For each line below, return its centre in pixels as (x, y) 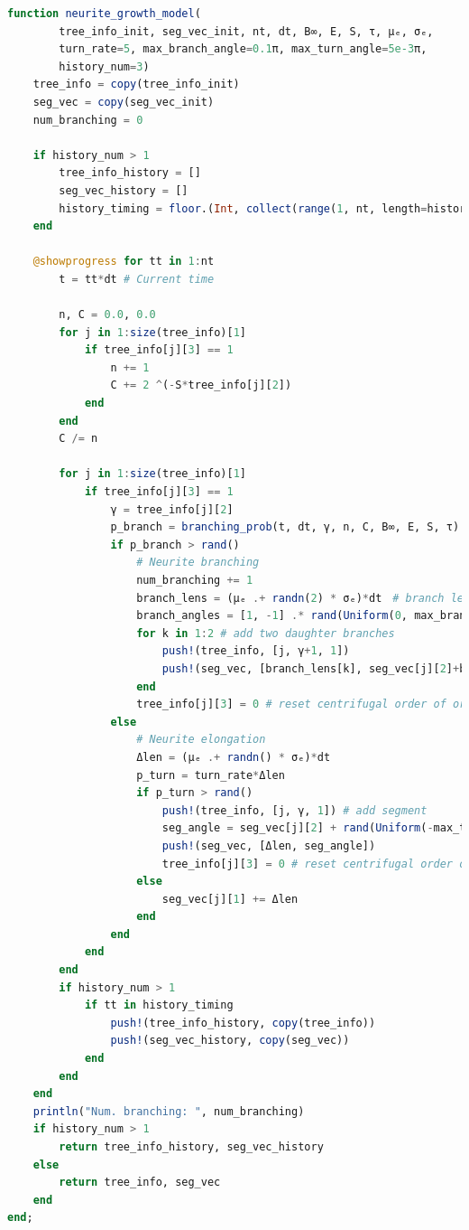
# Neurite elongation (201, 740)
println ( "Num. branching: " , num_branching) (169, 1111)
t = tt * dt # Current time (137, 279)
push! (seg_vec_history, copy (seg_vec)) (230, 1041)
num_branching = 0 (88, 120)
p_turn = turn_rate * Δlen (211, 775)
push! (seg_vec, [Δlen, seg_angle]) (269, 845)
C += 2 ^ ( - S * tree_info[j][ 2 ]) (201, 385)
